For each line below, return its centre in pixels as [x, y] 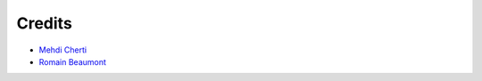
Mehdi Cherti [63, 50]
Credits [45, 23]
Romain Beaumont [73, 61]
